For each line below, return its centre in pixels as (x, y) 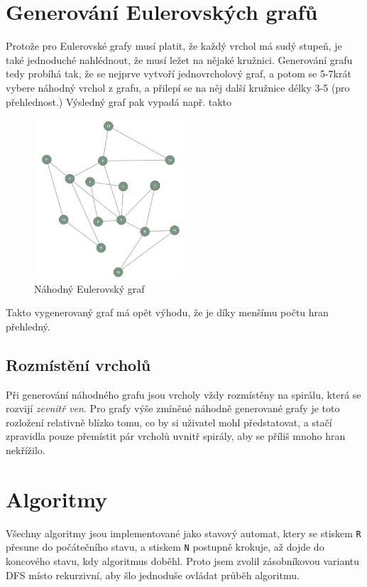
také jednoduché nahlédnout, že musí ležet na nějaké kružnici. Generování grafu (179, 59)
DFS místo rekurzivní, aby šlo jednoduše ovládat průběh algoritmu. (153, 575)
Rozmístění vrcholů (78, 364)
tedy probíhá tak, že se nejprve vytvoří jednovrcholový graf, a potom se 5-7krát (179, 74)
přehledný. (28, 326)
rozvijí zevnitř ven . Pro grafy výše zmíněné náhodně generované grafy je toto (173, 408)
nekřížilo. (26, 449)
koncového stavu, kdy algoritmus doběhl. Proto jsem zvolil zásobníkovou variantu (183, 560)
